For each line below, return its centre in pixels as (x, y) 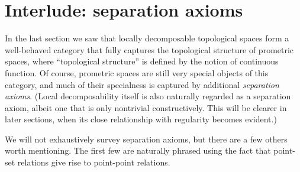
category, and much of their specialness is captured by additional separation (142, 84)
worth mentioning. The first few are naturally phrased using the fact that (138, 150)
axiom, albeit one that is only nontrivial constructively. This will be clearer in (146, 107)
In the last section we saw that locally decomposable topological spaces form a (147, 38)
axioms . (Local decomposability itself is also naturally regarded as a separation (148, 96)
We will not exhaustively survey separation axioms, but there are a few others (146, 139)
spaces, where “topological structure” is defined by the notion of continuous (142, 61)
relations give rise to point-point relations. (94, 162)
